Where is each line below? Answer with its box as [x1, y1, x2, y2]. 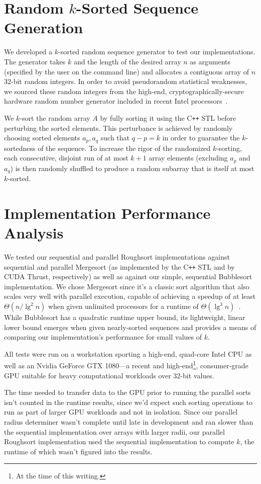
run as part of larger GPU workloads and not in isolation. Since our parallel [4, 407, 238, 417]
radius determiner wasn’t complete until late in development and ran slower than [4, 417, 253, 427]
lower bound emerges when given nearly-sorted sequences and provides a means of [4, 321, 256, 332]
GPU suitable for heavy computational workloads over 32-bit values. [4, 370, 214, 380]
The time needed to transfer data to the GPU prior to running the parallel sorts [4, 387, 251, 397]
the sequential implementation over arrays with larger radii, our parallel [4, 426, 225, 437]
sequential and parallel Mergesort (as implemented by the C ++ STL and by [4, 261, 235, 272]
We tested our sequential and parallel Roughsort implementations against [4, 251, 230, 262]
